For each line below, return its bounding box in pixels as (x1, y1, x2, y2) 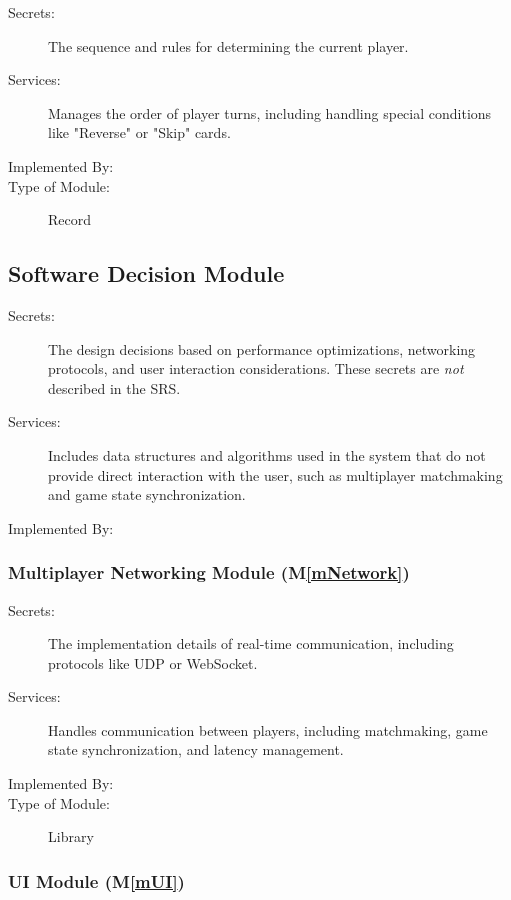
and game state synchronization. (48, 484, 246, 505)
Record (48, 209, 92, 230)
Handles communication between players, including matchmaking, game (48, 719, 488, 740)
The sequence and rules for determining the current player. (48, 35, 409, 56)
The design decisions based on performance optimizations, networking (48, 338, 476, 359)
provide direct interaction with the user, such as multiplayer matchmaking (48, 464, 503, 485)
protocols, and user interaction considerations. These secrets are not (48, 358, 464, 379)
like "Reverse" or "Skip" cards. (48, 122, 231, 143)
